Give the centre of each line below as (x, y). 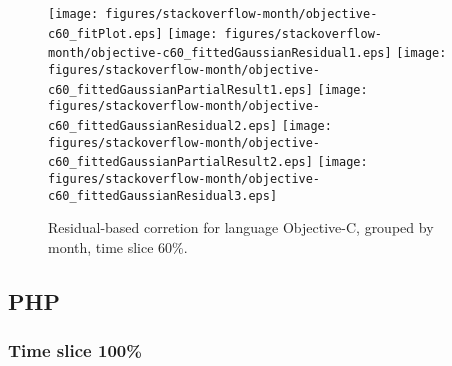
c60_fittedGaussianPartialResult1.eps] (180, 89)
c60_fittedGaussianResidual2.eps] (163, 125)
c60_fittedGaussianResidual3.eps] (163, 195)
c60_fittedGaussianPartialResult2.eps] (180, 162)
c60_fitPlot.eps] (105, 33)
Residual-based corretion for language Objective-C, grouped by (241, 227)
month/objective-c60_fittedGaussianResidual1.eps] (220, 53)
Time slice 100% (75, 350)
